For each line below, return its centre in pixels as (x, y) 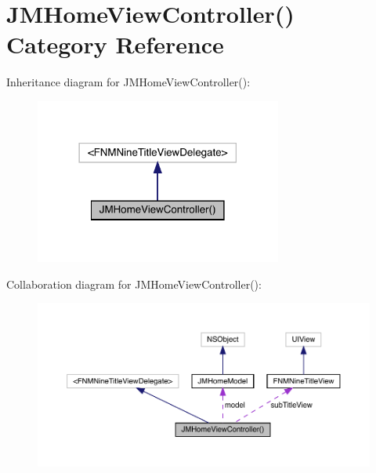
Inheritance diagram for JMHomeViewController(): (128, 82)
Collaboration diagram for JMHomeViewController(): (134, 284)
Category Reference (115, 44)
